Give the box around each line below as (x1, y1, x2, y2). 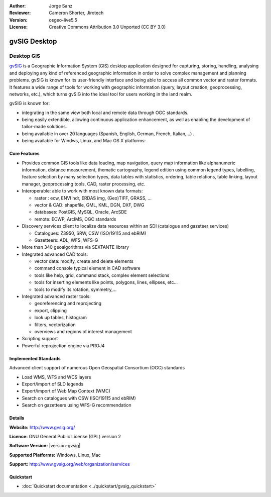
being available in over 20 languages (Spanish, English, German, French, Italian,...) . (22, 131, 195, 137)
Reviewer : (9, 10, 31, 16)
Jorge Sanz (49, 3, 73, 9)
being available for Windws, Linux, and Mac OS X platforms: (22, 138, 146, 144)
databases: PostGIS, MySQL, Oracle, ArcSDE (34, 209, 127, 215)
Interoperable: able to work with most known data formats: (22, 188, 143, 194)
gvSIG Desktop (9, 37, 57, 45)
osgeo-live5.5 (49, 17, 77, 23)
